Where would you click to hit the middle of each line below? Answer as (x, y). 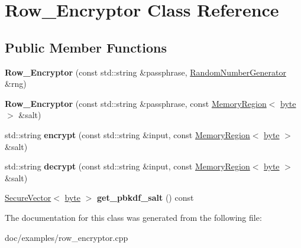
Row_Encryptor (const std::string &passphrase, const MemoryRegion (136, 103)
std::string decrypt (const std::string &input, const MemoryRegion (127, 166)
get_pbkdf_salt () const (145, 198)
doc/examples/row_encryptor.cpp (67, 237)
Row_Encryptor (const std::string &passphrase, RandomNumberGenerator (145, 72)
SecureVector (28, 198)
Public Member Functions (86, 47)
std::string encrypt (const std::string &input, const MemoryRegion (127, 134)
